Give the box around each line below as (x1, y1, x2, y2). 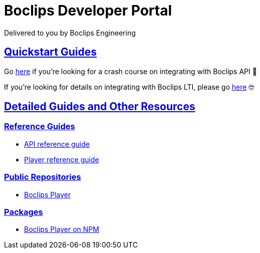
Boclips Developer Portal (4, 2, 172, 19)
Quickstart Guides (4, 46, 97, 59)
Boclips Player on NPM (24, 225, 99, 234)
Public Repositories (4, 172, 81, 182)
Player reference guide (24, 155, 99, 164)
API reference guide (24, 139, 90, 148)
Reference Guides (4, 121, 75, 132)
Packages (4, 206, 43, 217)
